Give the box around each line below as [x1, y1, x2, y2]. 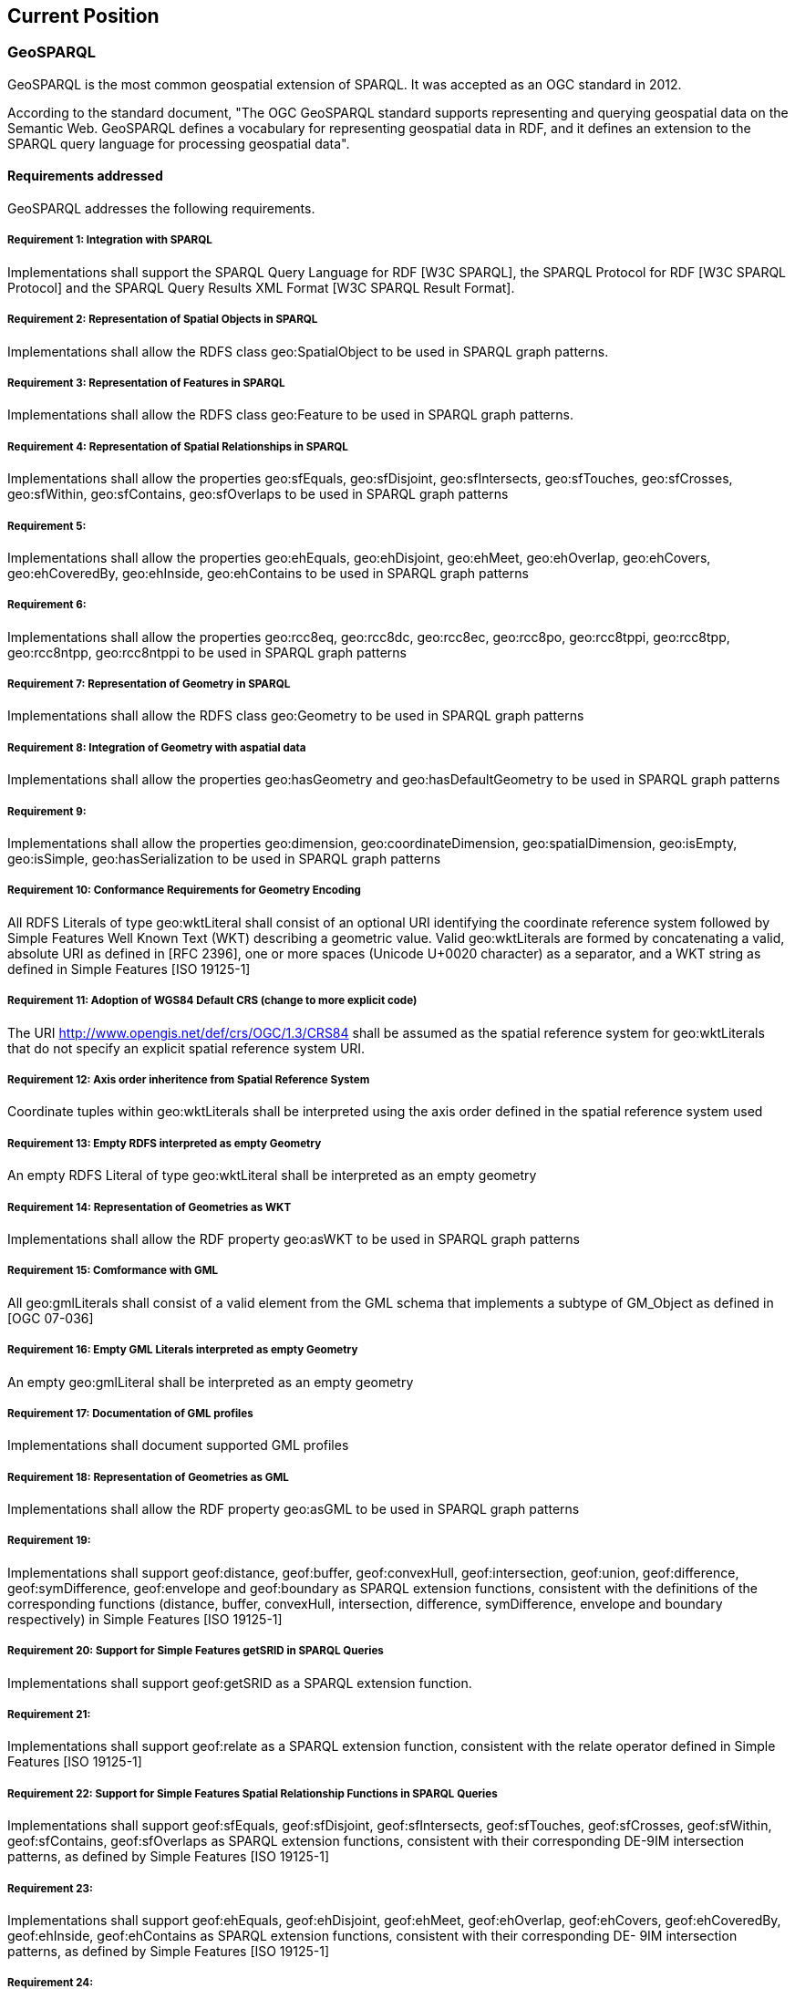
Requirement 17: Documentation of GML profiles [7, 1406, 253, 1420]
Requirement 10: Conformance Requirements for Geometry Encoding [7, 884, 361, 897]
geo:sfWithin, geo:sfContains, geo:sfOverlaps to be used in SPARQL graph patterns [7, 486, 509, 502]
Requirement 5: [7, 519, 87, 533]
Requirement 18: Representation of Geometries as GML [7, 1470, 289, 1484]
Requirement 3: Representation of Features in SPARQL [7, 376, 285, 389]
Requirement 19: [7, 1534, 91, 1548]
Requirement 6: [7, 598, 87, 612]
